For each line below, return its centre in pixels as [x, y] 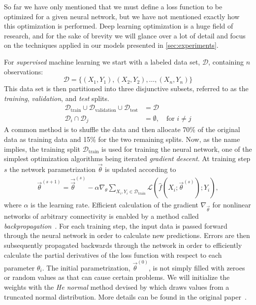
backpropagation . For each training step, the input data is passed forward [116, 225]
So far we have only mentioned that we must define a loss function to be [113, 6]
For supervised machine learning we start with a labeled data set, [102, 61]
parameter [19, 267]
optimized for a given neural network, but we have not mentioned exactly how [122, 16]
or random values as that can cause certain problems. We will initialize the [117, 277]
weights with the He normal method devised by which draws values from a [117, 287]
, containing [226, 61]
